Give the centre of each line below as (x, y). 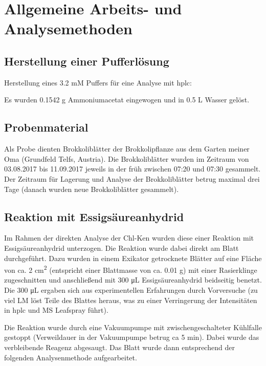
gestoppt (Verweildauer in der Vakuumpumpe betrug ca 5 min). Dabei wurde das (132, 337)
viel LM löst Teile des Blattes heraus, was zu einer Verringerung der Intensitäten (131, 300)
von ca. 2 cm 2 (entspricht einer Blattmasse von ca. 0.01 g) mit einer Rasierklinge (131, 269)
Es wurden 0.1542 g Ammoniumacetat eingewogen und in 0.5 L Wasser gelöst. (127, 100)
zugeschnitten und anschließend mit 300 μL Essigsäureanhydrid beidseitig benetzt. (133, 280)
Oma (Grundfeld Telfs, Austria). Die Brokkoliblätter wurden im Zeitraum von (127, 158)
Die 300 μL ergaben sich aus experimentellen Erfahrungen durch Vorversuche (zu (131, 289)
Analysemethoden (68, 28)
